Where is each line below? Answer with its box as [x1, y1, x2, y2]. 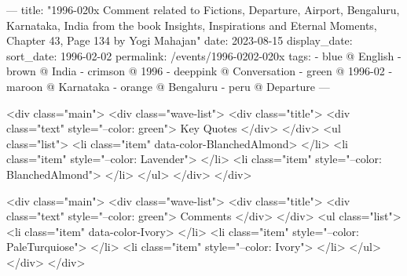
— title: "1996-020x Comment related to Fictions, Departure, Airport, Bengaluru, [6, 2, 400, 17]
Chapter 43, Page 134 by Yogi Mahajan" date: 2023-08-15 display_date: [6, 32, 353, 49]
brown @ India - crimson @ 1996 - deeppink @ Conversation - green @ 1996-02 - [6, 63, 393, 79]
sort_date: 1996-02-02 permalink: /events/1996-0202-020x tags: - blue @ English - [6, 47, 401, 64]
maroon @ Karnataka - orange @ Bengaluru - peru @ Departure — [6, 78, 330, 94]
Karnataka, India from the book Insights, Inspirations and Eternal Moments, [6, 16, 377, 33]
